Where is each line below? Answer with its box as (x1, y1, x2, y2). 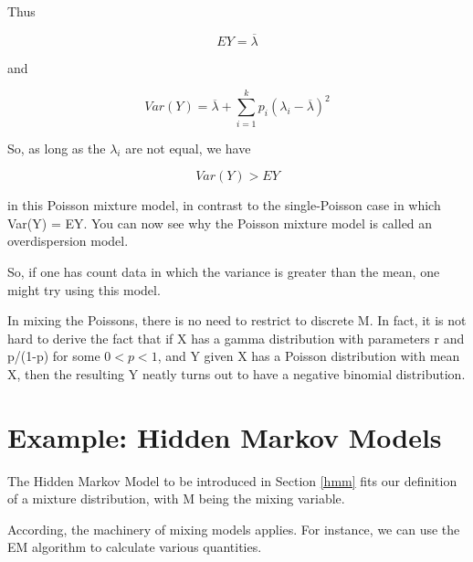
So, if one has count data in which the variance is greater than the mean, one (7, 261, 440, 281)
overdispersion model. (7, 231, 129, 250)
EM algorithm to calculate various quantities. (7, 537, 262, 557)
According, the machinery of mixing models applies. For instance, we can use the (7, 519, 460, 538)
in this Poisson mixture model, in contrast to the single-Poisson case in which (7, 196, 441, 215)
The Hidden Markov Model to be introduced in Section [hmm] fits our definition (7, 471, 457, 490)
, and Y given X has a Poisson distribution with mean (157, 346, 460, 366)
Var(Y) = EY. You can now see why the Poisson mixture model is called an (7, 213, 433, 232)
